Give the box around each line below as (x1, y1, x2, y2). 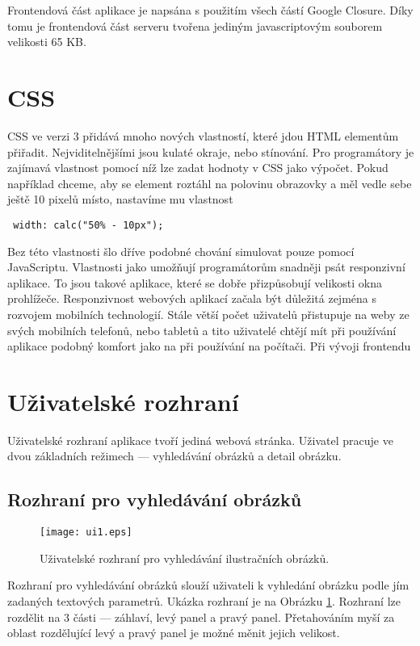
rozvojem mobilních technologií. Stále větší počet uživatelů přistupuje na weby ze (7, 305, 409, 322)
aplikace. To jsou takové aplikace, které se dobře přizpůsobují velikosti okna (7, 274, 382, 291)
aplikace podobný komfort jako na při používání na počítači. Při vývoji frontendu (7, 338, 411, 354)
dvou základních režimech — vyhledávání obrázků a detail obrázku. (7, 447, 342, 464)
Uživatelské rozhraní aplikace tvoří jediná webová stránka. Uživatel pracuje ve (7, 431, 393, 448)
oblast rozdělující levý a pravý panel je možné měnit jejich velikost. (7, 624, 340, 641)
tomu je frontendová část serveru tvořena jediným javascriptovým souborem (7, 17, 383, 34)
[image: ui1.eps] (40, 526, 132, 539)
